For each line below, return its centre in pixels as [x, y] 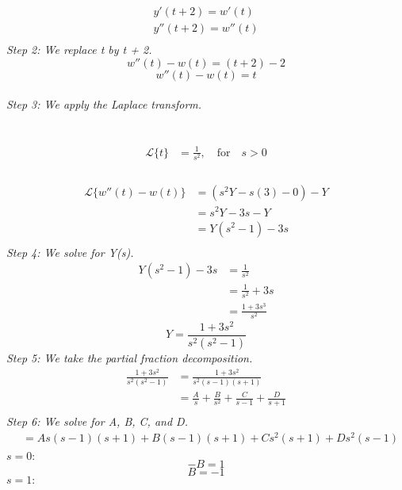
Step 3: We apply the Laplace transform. [104, 104]
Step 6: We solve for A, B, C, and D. [97, 421]
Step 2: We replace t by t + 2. [79, 50]
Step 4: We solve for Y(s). [70, 252]
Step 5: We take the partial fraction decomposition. [130, 357]
